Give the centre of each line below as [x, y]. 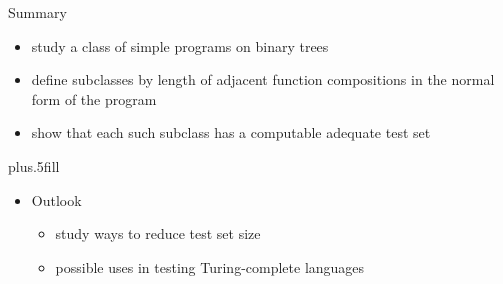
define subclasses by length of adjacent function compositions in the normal [263, 79]
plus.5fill [34, 165]
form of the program [94, 98]
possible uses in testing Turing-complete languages [210, 266]
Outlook [56, 199]
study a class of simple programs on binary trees [180, 45]
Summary [37, 12]
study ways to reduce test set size [158, 233]
